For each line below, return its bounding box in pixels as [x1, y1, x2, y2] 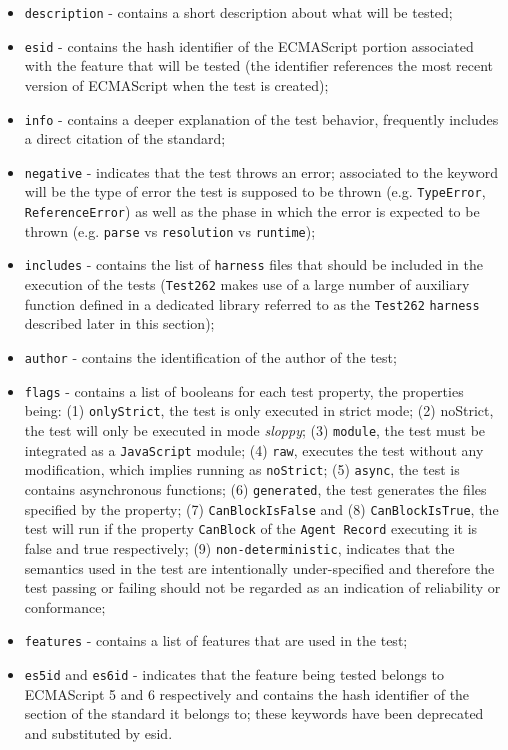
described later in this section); [24, 313, 215, 334]
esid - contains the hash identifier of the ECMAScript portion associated [24, 35, 474, 56]
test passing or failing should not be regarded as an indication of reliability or [24, 577, 501, 598]
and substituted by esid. [24, 722, 173, 743]
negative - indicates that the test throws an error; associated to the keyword [24, 161, 498, 182]
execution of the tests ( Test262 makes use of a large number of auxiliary [24, 274, 470, 295]
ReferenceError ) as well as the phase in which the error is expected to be [24, 201, 480, 222]
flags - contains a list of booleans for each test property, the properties [24, 380, 464, 401]
